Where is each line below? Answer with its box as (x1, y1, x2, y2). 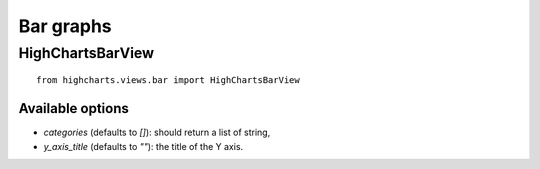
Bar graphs (18, 15, 112, 37)
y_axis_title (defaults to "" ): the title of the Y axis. (43, 140, 244, 152)
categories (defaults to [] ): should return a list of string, (43, 126, 271, 139)
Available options (18, 100, 130, 117)
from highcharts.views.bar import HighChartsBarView (36, 75, 300, 86)
